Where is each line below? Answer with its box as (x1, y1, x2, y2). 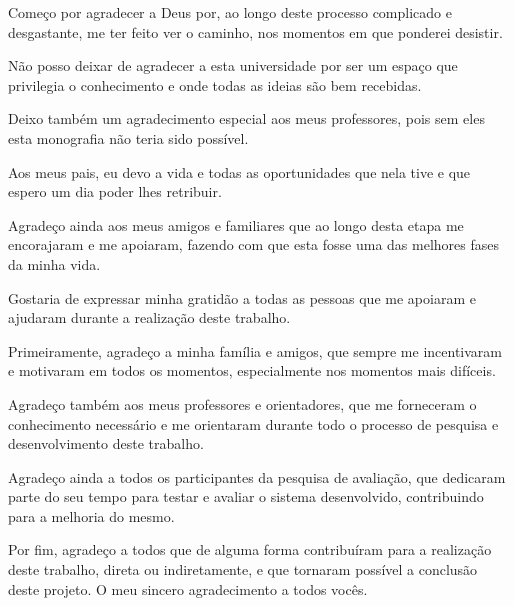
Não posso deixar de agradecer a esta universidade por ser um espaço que (8, 55, 458, 76)
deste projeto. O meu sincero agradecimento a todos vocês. (8, 578, 368, 599)
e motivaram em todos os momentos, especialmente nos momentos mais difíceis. (8, 360, 496, 381)
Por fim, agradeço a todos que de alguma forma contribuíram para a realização (8, 539, 492, 560)
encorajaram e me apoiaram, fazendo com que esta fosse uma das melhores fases (8, 234, 499, 255)
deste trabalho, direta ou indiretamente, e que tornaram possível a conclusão (8, 559, 478, 580)
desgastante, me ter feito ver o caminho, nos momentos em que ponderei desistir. (8, 21, 503, 42)
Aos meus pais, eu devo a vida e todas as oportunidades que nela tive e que (8, 161, 471, 182)
